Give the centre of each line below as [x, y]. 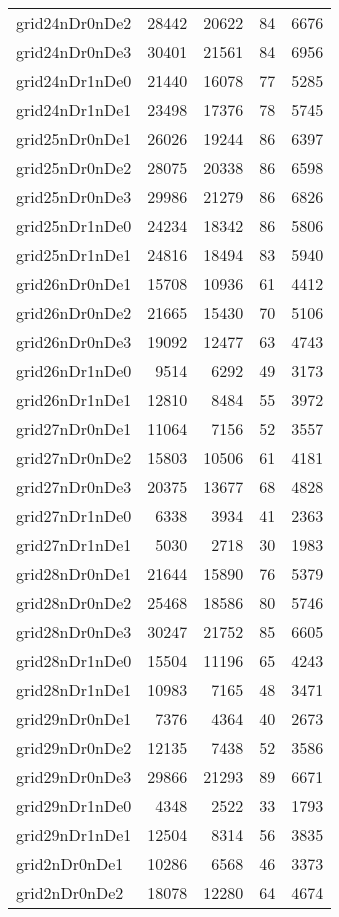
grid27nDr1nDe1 [74, 544]
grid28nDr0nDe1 [74, 573]
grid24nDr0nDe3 [74, 51]
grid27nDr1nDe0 [74, 515]
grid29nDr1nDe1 [74, 834]
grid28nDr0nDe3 [74, 631]
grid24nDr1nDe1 [74, 109]
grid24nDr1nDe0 [74, 80]
